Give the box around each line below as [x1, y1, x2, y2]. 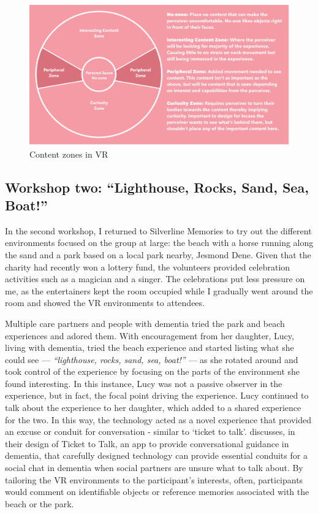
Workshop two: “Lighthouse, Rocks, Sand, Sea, [5, 177, 309, 196]
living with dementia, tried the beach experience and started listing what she [5, 341, 294, 354]
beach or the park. [5, 497, 74, 510]
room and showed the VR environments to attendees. [5, 296, 205, 309]
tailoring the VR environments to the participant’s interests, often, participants [5, 473, 303, 486]
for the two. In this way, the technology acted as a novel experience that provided [5, 413, 311, 426]
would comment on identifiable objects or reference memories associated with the [5, 485, 309, 498]
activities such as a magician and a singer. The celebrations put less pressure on [5, 272, 305, 285]
